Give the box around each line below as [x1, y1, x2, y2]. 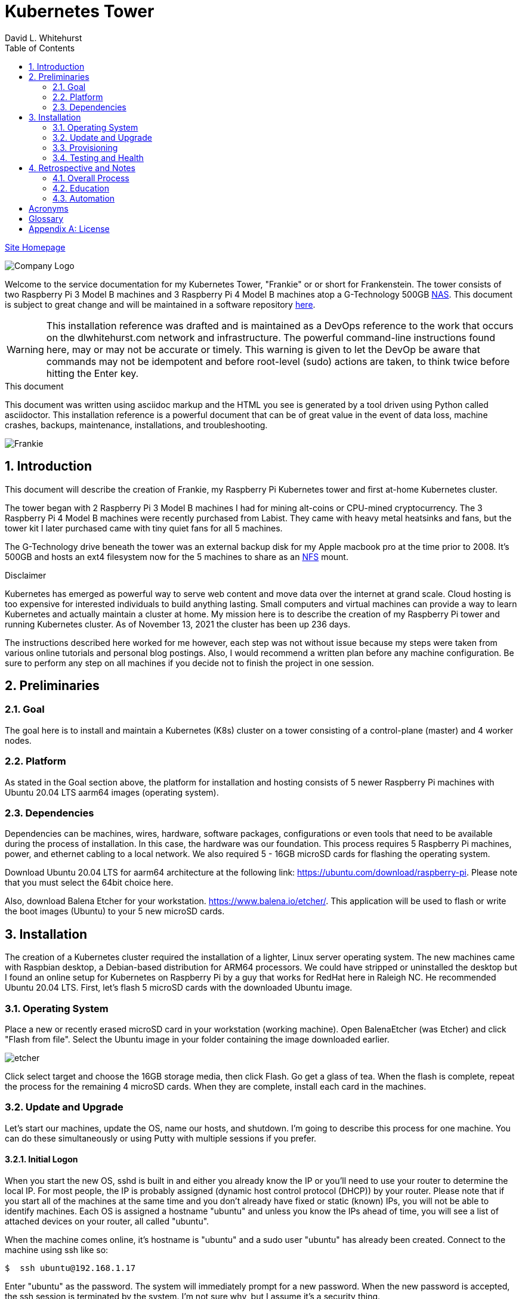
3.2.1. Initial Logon [5, 1154, 78, 1165]
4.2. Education [52, 183, 110, 193]
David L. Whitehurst [5, 32, 82, 43]
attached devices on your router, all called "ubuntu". [5, 1216, 209, 1226]
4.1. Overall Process [52, 172, 129, 183]
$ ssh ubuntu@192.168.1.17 [5, 1263, 136, 1273]
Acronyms [29, 203, 69, 214]
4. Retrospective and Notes [29, 162, 135, 173]
